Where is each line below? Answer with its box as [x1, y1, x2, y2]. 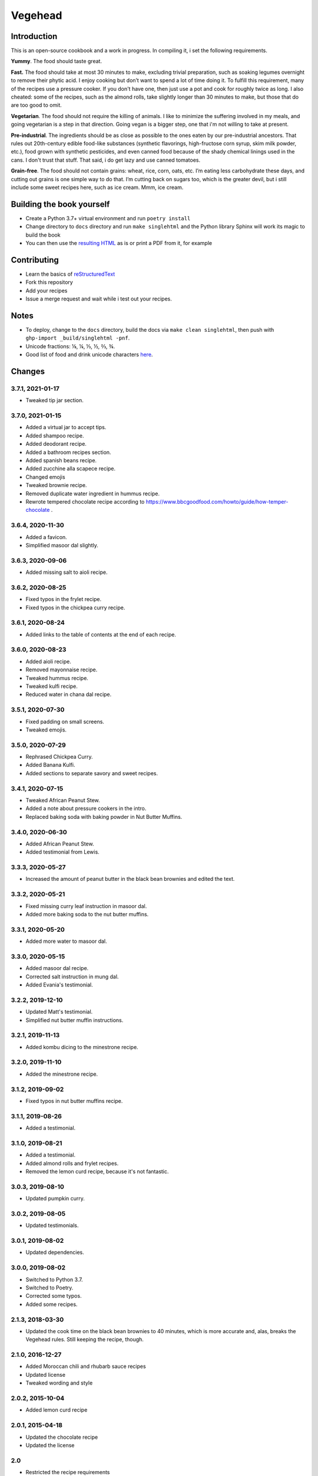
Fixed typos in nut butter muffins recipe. [25, 1098, 123, 1104]
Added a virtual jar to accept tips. [25, 424, 107, 431]
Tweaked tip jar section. [25, 397, 84, 404]
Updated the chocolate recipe [25, 1433, 98, 1441]
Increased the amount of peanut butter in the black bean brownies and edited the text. [25, 876, 235, 883]
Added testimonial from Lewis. [25, 848, 100, 855]
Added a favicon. [25, 533, 67, 540]
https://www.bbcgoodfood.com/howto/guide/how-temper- [145, 498, 289, 505]
